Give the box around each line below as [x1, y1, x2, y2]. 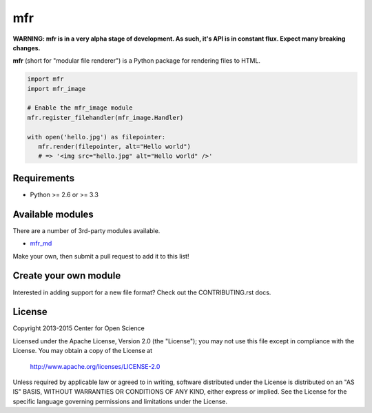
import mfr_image [27, 85, 86, 92]
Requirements [12, 172, 75, 184]
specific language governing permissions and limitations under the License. [12, 397, 227, 405]
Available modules [12, 208, 94, 220]
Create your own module [12, 270, 121, 282]
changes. [12, 43, 41, 52]
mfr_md [30, 239, 52, 248]
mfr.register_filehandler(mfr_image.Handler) [27, 114, 184, 121]
